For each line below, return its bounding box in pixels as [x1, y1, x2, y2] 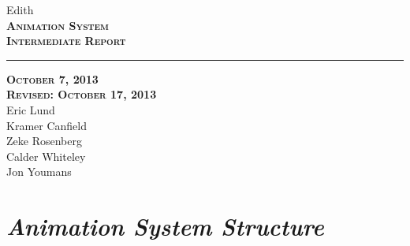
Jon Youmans [6, 163, 72, 180]
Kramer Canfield [6, 117, 87, 133]
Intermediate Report [6, 32, 126, 49]
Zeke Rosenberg [6, 132, 82, 149]
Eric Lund [6, 101, 55, 117]
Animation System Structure [6, 210, 324, 243]
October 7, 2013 [6, 70, 99, 87]
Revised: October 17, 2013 [6, 86, 157, 102]
